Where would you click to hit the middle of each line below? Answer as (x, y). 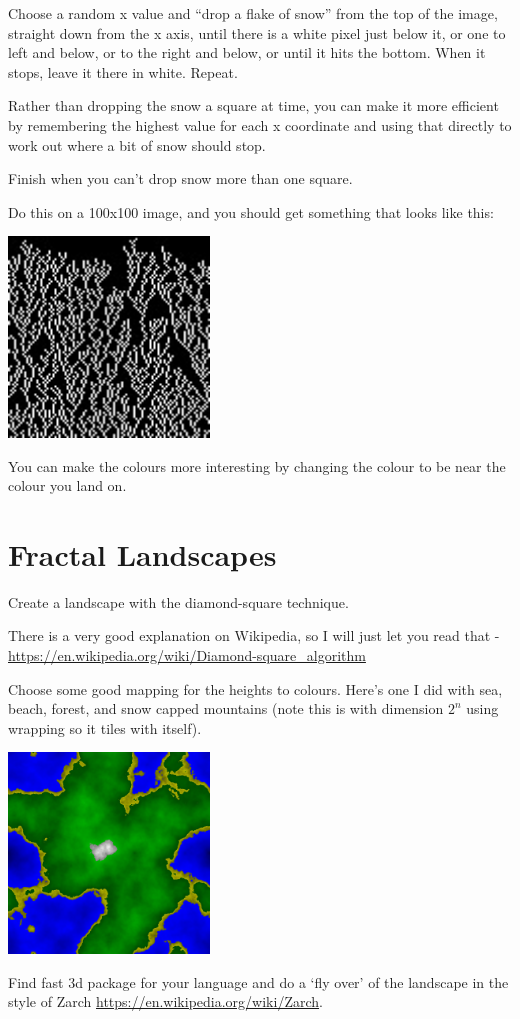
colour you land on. (67, 485)
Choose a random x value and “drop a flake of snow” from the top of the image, (253, 13)
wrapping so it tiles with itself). (105, 727)
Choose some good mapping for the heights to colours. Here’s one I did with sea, (255, 688)
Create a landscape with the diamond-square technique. (178, 601)
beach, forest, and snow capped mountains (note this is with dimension (226, 708)
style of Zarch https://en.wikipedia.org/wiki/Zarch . (165, 1001)
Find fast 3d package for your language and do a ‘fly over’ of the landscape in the (258, 981)
